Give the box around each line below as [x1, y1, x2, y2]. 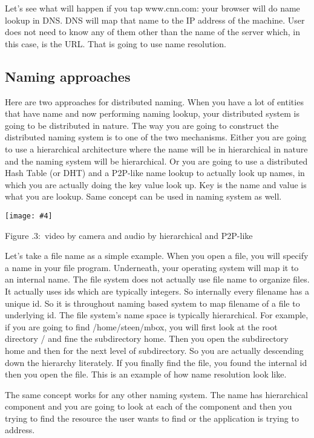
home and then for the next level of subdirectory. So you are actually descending [5, 344, 304, 356]
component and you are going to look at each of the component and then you [5, 400, 292, 413]
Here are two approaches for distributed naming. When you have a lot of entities [5, 95, 304, 108]
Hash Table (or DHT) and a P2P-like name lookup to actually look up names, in [5, 166, 305, 179]
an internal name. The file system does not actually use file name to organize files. [5, 273, 310, 286]
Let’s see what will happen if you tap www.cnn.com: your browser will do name [5, 2, 300, 14]
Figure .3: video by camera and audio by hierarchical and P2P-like [5, 229, 253, 241]
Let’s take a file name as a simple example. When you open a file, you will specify [5, 249, 309, 262]
